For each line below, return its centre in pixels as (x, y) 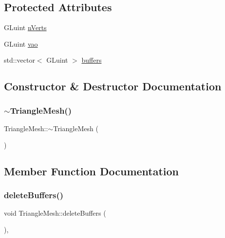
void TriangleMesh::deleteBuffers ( (55, 213)
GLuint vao (21, 43)
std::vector (19, 60)
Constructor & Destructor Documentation (113, 86)
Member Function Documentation (92, 171)
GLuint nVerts (25, 27)
